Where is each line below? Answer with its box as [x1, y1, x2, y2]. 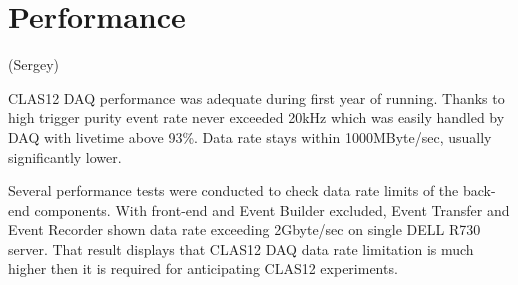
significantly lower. [8, 146, 122, 167]
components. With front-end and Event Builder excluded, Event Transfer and [34, 199, 510, 220]
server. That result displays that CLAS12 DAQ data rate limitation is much [8, 238, 474, 259]
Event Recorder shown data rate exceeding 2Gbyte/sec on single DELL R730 [8, 219, 481, 240]
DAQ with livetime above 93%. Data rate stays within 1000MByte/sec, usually [8, 126, 492, 147]
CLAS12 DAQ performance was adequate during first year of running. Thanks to [8, 87, 505, 108]
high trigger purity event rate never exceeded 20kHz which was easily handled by [8, 107, 505, 128]
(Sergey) [8, 54, 59, 75]
